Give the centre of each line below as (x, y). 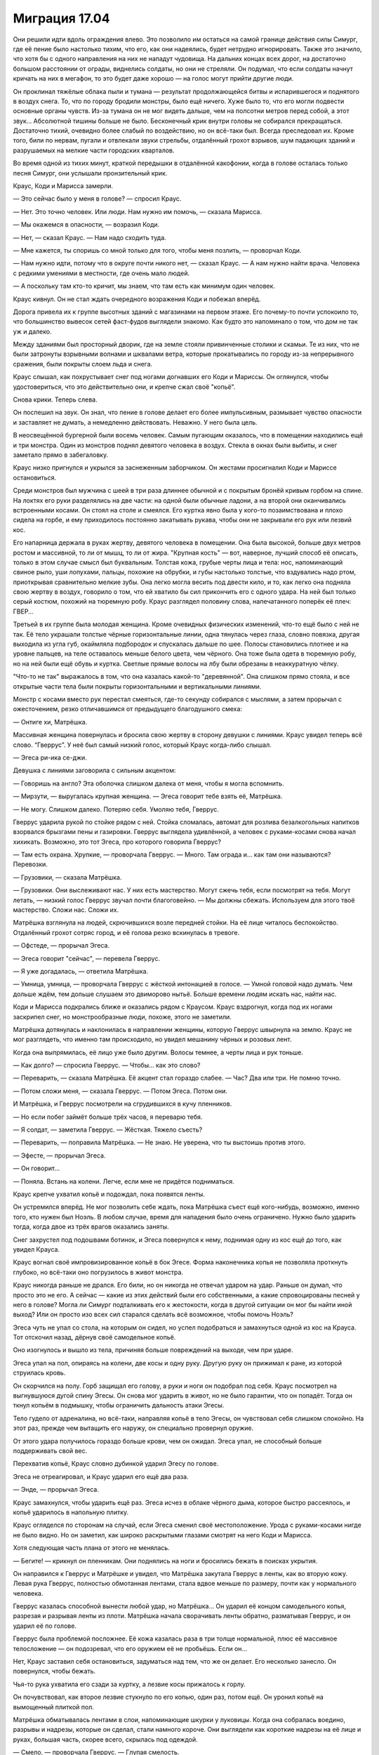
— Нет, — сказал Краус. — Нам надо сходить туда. (89, 237)
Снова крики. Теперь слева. (55, 399)
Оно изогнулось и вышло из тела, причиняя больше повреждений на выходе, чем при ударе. (153, 1350)
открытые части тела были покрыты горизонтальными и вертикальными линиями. (137, 686)
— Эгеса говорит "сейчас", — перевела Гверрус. (87, 958)
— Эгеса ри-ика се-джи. (50, 757)
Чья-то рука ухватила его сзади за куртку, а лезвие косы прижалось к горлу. (129, 1684)
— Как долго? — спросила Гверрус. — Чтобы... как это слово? (107, 1065)
